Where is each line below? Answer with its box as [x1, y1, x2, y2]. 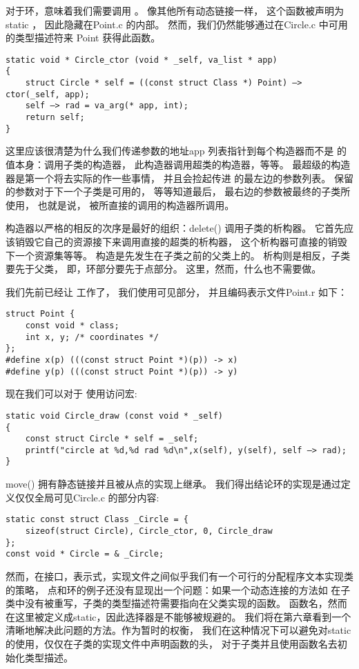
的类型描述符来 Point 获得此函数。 [6, 30, 161, 45]
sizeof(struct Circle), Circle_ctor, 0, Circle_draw [25, 526, 273, 536]
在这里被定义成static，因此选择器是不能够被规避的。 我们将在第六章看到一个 [6, 609, 351, 623]
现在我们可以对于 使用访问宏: [6, 386, 137, 401]
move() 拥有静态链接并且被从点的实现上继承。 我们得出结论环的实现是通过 [6, 477, 341, 491]
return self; [25, 112, 85, 123]
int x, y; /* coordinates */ [25, 332, 159, 342]
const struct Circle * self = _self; [25, 434, 199, 444]
